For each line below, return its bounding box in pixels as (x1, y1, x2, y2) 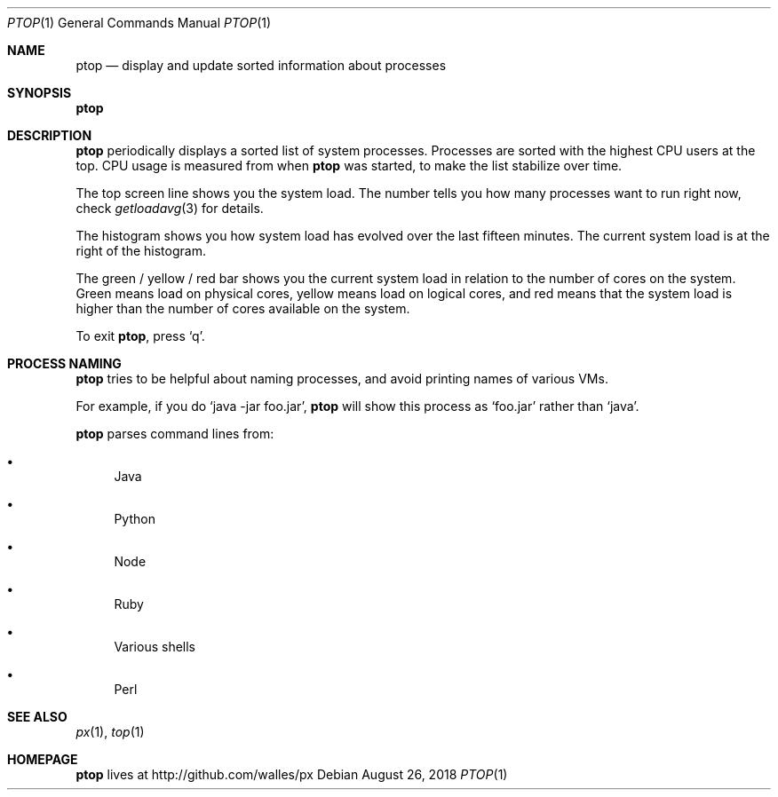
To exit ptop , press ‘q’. (75, 328, 205, 343)
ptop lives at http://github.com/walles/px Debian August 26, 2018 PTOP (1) (75, 767, 508, 782)
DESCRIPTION (7, 128, 92, 143)
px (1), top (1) (75, 724, 145, 739)
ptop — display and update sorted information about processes (75, 58, 447, 73)
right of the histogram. (75, 243, 206, 258)
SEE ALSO (7, 709, 67, 724)
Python (114, 511, 155, 526)
